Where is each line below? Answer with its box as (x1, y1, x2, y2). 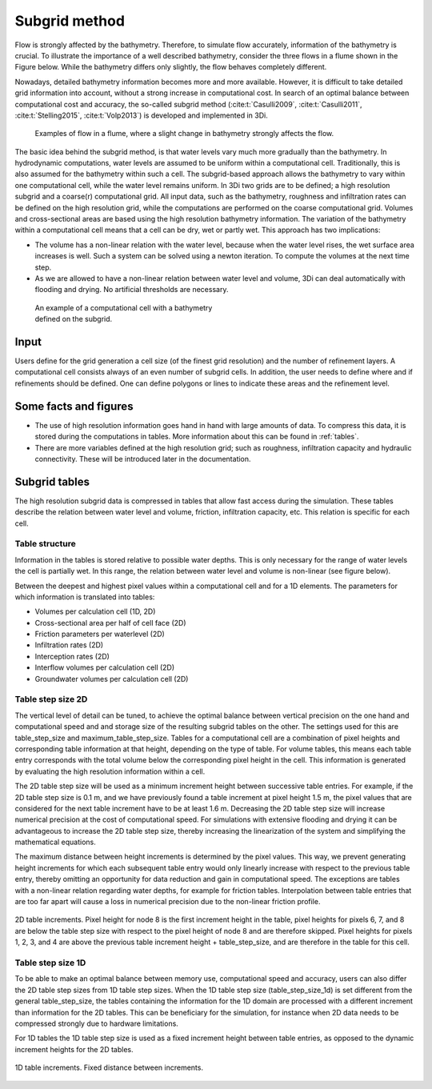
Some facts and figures (14, 399, 134, 413)
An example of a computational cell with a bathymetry (34, 302, 213, 312)
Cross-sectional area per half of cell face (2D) (34, 618, 187, 627)
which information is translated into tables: (14, 592, 155, 602)
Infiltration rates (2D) (34, 640, 104, 650)
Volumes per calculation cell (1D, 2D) (34, 607, 156, 616)
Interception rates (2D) (34, 651, 110, 661)
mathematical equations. (14, 837, 96, 847)
